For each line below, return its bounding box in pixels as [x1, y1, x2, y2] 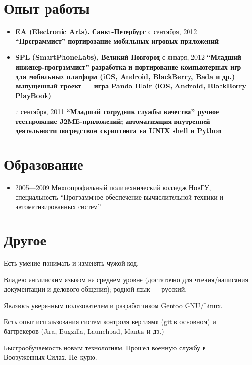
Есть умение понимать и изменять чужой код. [4, 258, 139, 268]
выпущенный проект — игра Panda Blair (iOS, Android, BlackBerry [15, 81, 247, 91]
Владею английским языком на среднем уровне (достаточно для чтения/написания [4, 274, 248, 284]
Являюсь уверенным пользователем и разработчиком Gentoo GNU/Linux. [4, 300, 223, 310]
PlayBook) [15, 90, 51, 100]
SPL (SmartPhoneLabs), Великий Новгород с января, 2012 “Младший [15, 52, 241, 62]
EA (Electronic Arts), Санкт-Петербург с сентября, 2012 [15, 26, 197, 36]
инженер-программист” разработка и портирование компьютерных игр [15, 61, 241, 71]
